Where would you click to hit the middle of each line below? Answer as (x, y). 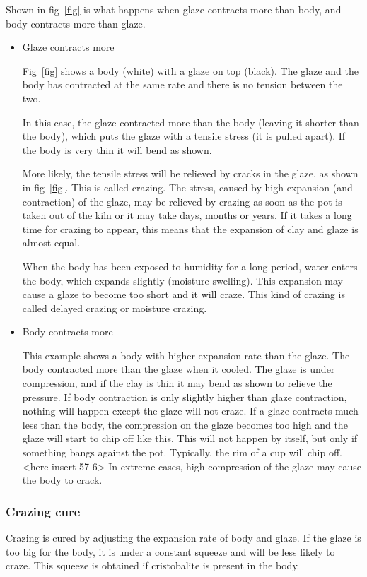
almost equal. (51, 243)
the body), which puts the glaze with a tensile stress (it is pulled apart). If (184, 136)
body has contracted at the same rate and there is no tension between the (182, 84)
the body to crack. (62, 480)
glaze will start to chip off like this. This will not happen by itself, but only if (190, 438)
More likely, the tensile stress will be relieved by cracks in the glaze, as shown (190, 173)
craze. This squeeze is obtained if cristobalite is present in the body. (153, 565)
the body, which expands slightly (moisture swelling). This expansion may (182, 280)
